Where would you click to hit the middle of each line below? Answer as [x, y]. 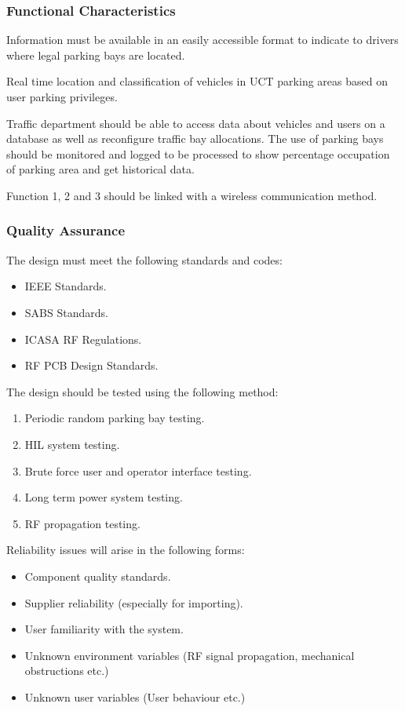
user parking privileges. [62, 97]
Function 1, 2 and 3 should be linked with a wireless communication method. [192, 195]
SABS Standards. [66, 312]
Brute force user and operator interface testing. [138, 470]
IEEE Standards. [66, 286]
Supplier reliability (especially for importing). [134, 602]
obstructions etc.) [67, 671]
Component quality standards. [98, 576]
